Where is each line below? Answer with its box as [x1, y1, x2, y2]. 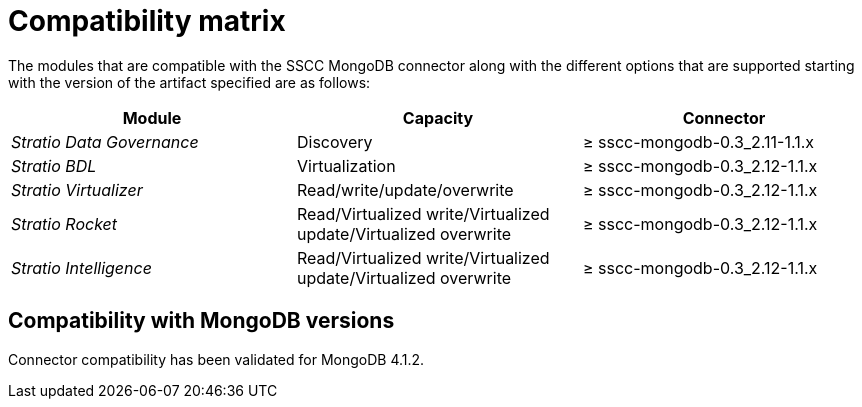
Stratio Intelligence [11, 257, 152, 278]
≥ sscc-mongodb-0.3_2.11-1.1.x [582, 131, 814, 152]
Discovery [296, 131, 373, 152]
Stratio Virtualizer [11, 179, 143, 200]
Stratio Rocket [11, 213, 118, 234]
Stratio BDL [11, 155, 97, 176]
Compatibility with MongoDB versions [8, 308, 395, 334]
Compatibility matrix [8, 4, 286, 38]
